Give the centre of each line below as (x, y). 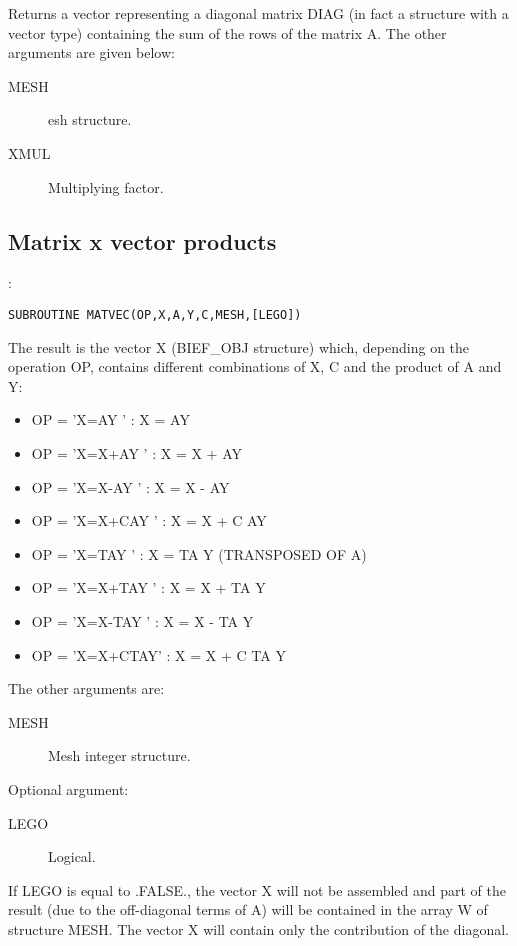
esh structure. (90, 119)
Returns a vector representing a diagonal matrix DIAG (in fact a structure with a (258, 13)
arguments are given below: (91, 52)
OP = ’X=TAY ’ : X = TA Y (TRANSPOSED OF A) (199, 553)
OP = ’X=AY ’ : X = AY (110, 419)
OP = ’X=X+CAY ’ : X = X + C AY (149, 520)
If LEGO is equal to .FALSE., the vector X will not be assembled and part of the (257, 889)
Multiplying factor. (106, 186)
